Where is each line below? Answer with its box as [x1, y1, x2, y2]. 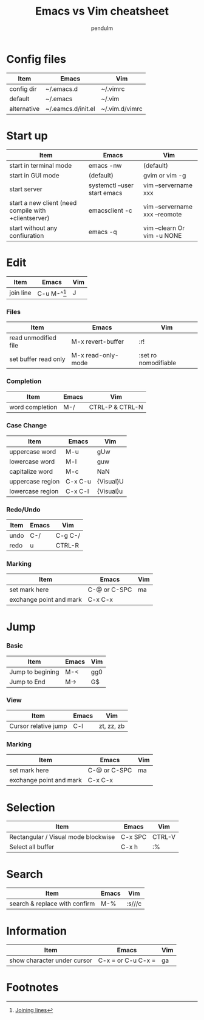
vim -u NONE [143, 231, 182, 240]
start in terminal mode [9, 161, 72, 169]
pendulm [90, 24, 114, 32]
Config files [6, 52, 67, 66]
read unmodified [9, 333, 56, 342]
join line [9, 288, 32, 297]
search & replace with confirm [9, 899, 95, 908]
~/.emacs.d [45, 84, 78, 93]
